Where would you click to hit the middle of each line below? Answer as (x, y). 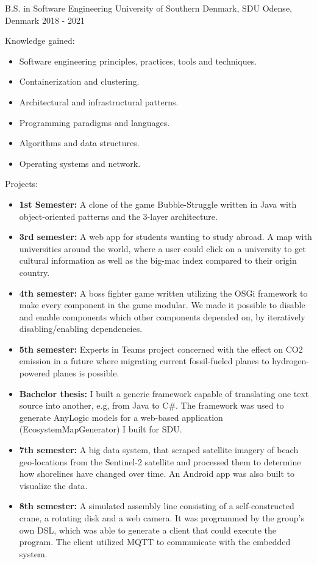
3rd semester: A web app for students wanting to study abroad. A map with (166, 237)
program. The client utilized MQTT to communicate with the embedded (155, 542)
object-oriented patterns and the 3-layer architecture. (118, 216)
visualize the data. (53, 485)
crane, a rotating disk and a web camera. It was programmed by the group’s (162, 518)
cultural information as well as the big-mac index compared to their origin (158, 260)
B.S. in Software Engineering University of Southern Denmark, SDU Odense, (148, 8)
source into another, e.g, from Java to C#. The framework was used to (151, 405)
